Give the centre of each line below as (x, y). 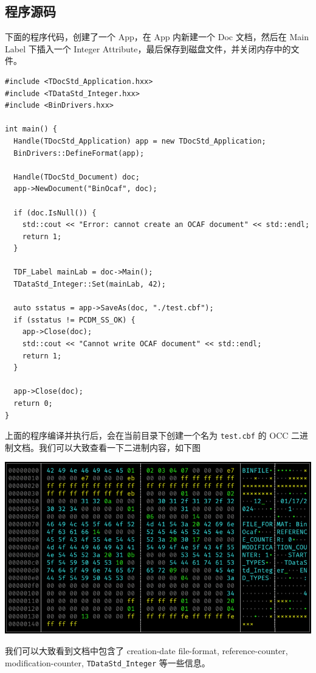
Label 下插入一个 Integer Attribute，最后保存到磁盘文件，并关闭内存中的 (148, 48)
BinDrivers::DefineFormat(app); (79, 153)
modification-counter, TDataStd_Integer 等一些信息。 (108, 662)
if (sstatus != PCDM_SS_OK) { (74, 320)
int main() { (31, 129)
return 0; (33, 404)
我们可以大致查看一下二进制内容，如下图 (119, 447)
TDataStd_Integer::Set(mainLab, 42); (90, 284)
